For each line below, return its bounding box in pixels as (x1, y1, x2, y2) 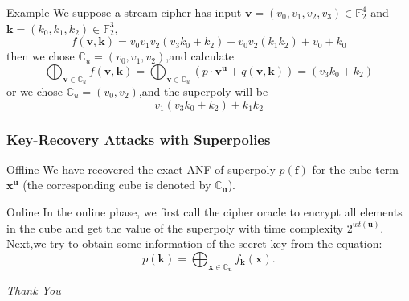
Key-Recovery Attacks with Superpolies (6, 129, 271, 149)
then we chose (6, 47, 75, 64)
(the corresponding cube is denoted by (22, 176, 211, 193)
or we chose (6, 82, 63, 99)
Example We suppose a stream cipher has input (6, 4, 242, 20)
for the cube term (312, 160, 399, 177)
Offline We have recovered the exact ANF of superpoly (6, 160, 276, 177)
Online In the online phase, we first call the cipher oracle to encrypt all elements (6, 203, 403, 220)
